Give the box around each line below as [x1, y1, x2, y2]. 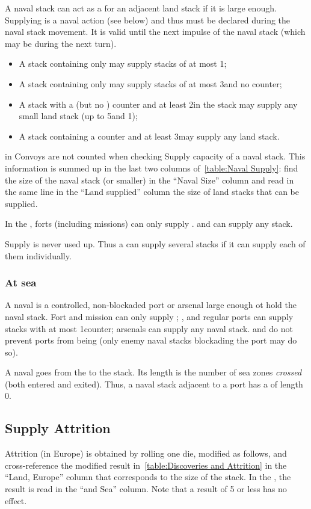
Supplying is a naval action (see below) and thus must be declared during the [5, 13, 291, 26]
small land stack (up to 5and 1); [19, 110, 138, 122]
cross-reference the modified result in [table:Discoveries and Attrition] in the [5, 458, 287, 471]
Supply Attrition [5, 419, 111, 437]
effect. [5, 494, 27, 507]
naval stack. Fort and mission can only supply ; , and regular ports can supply [5, 310, 294, 322]
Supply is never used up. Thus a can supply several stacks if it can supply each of [5, 237, 306, 250]
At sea [5, 275, 37, 290]
